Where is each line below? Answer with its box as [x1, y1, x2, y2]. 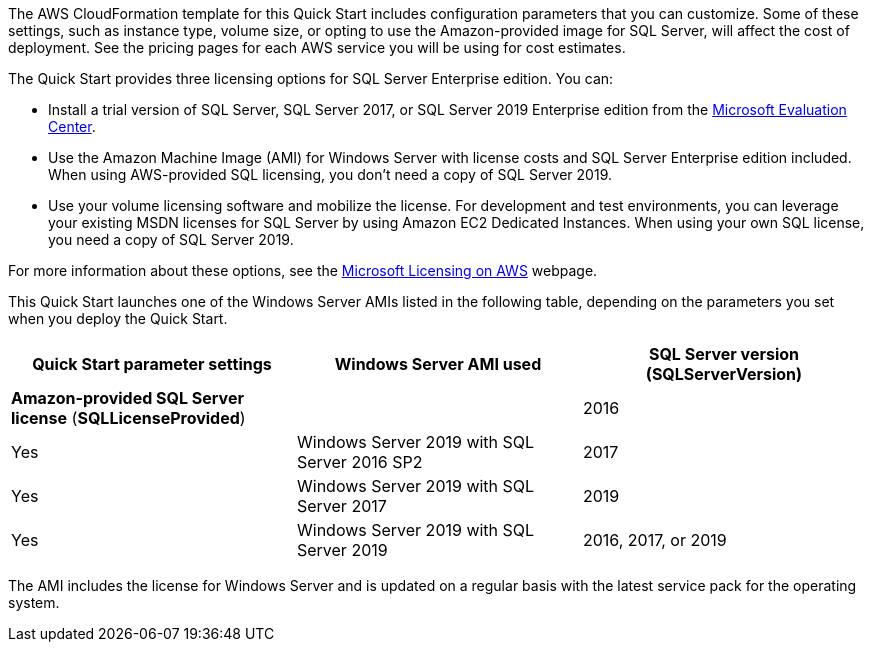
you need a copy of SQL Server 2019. [48, 231, 294, 248]
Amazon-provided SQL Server [11, 388, 244, 408]
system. [8, 594, 60, 611]
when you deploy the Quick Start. [8, 310, 228, 327]
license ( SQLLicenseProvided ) [11, 408, 246, 428]
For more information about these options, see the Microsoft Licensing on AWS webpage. [8, 262, 598, 279]
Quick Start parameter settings [32, 354, 272, 374]
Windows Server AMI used [334, 354, 542, 374]
